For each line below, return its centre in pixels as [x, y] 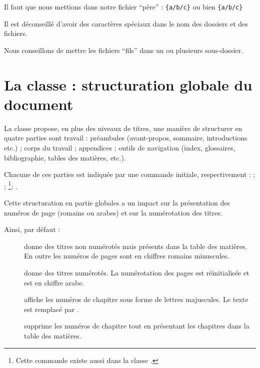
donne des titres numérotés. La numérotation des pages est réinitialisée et [137, 272]
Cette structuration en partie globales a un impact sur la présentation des [117, 202]
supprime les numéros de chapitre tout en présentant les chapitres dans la [137, 326]
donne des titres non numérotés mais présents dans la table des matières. [136, 246]
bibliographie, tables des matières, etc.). [65, 157]
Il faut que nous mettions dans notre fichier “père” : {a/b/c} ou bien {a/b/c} [123, 6]
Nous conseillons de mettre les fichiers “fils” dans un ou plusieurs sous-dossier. [123, 50]
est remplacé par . [51, 309]
